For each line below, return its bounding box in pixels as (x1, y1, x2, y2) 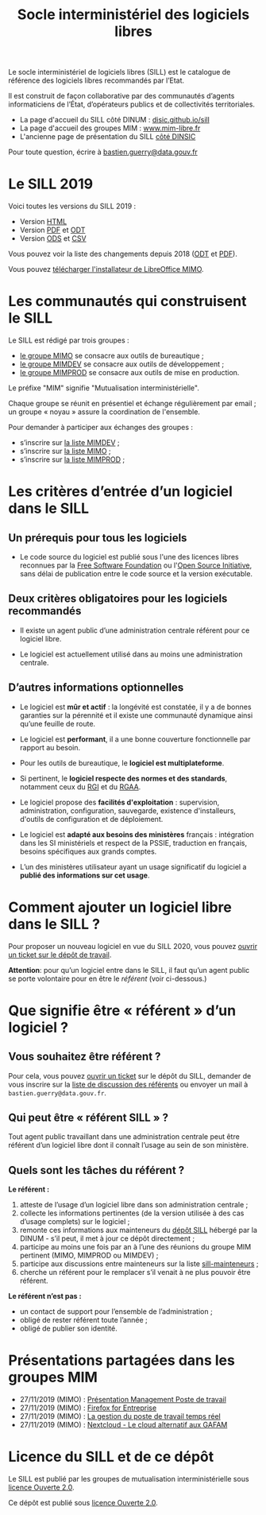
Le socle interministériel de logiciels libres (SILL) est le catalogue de (8, 68, 231, 77)
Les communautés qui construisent (8, 293, 247, 311)
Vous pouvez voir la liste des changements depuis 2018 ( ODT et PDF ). (8, 249, 238, 259)
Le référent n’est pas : (8, 1292, 82, 1301)
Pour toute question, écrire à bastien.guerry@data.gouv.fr (8, 147, 199, 157)
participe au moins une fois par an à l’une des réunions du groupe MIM (19, 1242, 252, 1252)
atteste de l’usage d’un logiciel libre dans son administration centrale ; (19, 1200, 249, 1210)
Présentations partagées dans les (8, 1351, 236, 1370)
